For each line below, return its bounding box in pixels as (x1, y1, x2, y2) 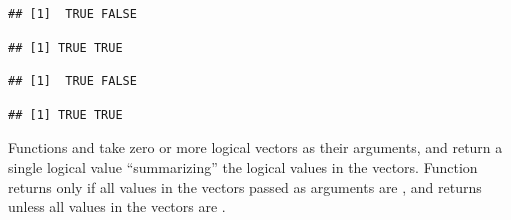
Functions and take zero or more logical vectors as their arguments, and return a (8, 137, 503, 158)
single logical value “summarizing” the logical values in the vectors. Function (8, 156, 478, 177)
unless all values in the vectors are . (8, 196, 226, 217)
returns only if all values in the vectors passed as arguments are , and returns (8, 176, 482, 197)
